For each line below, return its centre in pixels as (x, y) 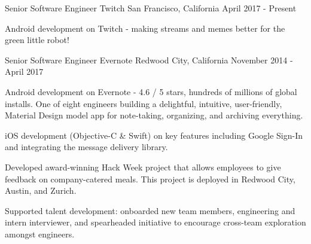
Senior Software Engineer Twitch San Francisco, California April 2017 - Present (151, 8)
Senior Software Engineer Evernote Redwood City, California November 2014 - (149, 60)
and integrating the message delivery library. (86, 147)
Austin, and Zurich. (41, 190)
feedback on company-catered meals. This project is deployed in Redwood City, (150, 179)
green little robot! (37, 40)
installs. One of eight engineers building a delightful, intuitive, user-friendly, (144, 103)
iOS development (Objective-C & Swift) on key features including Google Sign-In (154, 135)
